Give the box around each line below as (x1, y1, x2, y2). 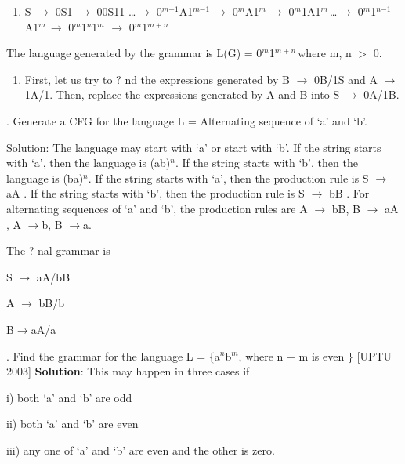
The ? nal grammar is (6, 242, 110, 259)
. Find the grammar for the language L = (6, 347, 206, 364)
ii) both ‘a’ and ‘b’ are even (6, 415, 139, 432)
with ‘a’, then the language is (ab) (6, 154, 171, 171)
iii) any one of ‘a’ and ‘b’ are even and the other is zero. (6, 441, 275, 458)
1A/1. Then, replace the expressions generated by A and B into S (24, 86, 340, 103)
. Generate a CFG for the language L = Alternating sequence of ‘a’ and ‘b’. (6, 112, 367, 129)
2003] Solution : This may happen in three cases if (6, 363, 250, 379)
